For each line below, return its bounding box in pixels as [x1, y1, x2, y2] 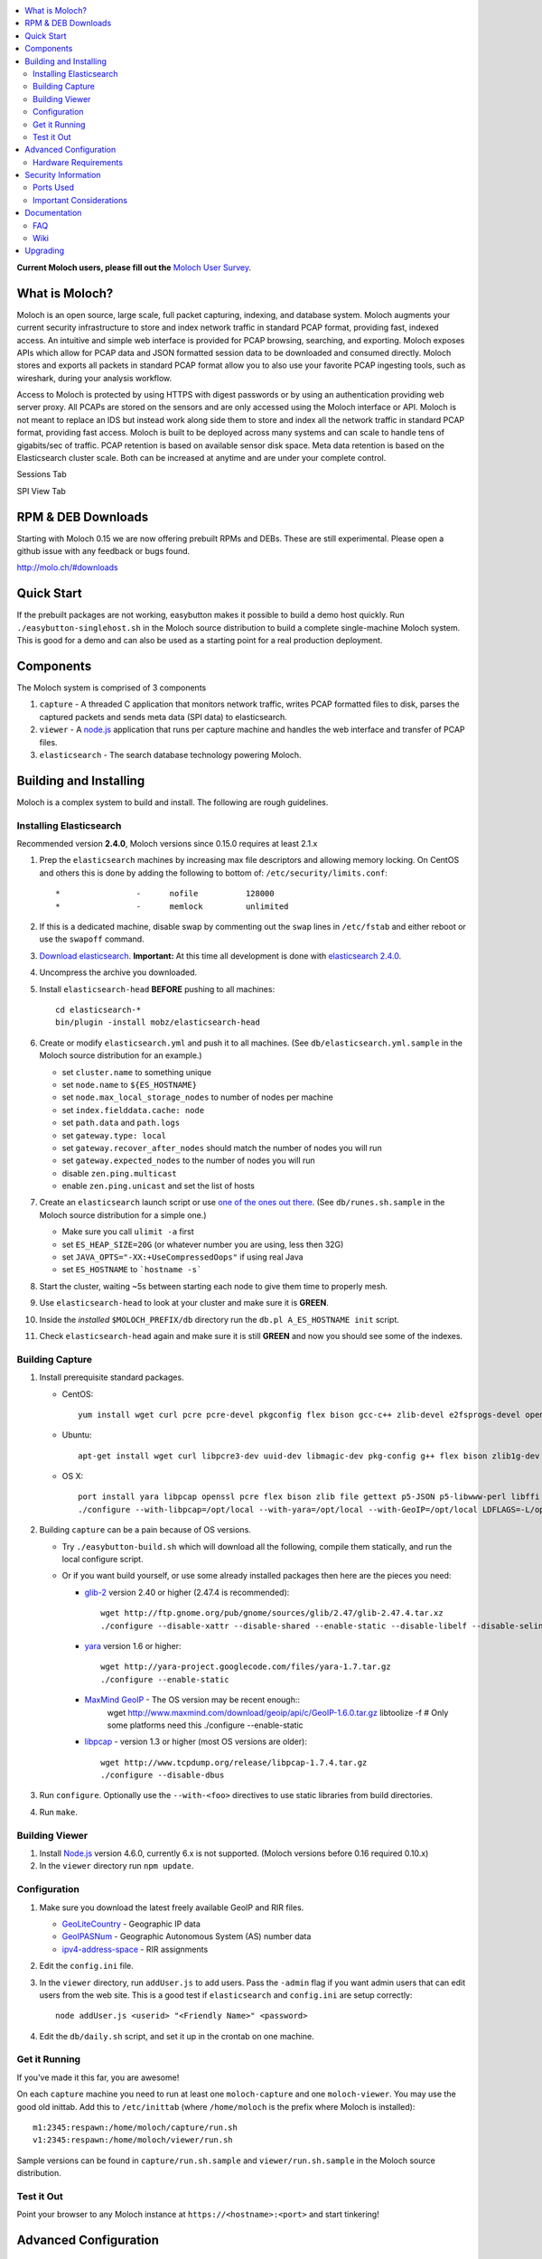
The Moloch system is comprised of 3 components [16, 682, 207, 693]
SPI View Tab [16, 485, 67, 496]
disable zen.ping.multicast [61, 1167, 177, 1178]
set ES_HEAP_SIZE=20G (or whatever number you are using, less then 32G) [61, 1239, 344, 1250]
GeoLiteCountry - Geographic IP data [61, 1918, 201, 1929]
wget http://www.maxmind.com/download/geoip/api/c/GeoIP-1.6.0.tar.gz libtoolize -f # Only [107, 1707, 449, 1718]
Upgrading [24, 245, 65, 257]
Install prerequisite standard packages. [39, 1372, 184, 1383]
